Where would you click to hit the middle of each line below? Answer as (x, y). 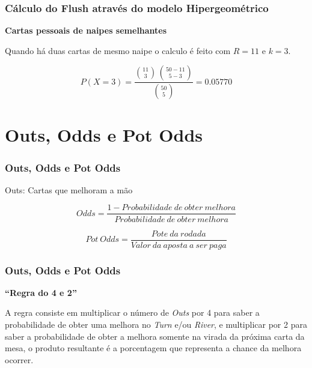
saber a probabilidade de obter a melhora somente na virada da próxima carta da (155, 336)
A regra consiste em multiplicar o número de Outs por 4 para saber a (132, 312)
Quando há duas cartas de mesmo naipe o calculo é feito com (118, 50)
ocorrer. (19, 359)
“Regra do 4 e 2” (41, 292)
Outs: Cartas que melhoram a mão (69, 189)
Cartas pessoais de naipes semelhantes (86, 30)
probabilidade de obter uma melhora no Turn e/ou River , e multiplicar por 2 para (156, 324)
